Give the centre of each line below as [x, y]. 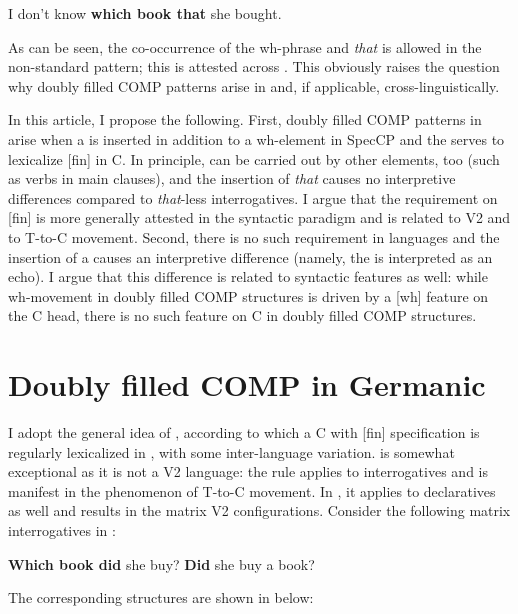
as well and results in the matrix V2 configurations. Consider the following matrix [259, 510]
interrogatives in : [62, 530]
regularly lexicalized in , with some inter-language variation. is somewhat [231, 451]
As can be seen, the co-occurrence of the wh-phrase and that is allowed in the [245, 46]
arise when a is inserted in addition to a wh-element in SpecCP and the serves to [256, 138]
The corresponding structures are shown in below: [161, 597]
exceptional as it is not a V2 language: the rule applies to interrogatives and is [248, 471]
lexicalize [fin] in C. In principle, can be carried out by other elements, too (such [254, 158]
